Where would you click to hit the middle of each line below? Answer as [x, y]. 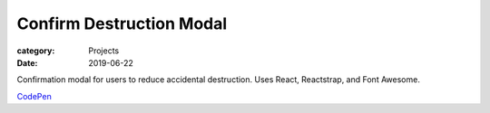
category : [36, 51]
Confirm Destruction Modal [122, 24]
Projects [104, 51]
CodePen [34, 96]
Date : [27, 62]
